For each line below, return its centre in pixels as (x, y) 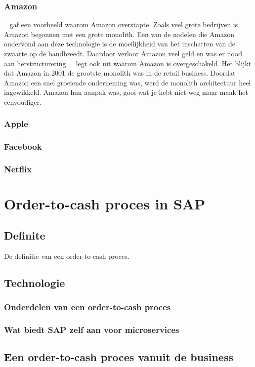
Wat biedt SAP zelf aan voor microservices (92, 329)
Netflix (18, 169)
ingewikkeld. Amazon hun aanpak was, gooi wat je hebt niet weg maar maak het (126, 92)
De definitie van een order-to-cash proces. (67, 256)
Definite (25, 235)
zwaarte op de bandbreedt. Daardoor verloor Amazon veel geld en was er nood (123, 53)
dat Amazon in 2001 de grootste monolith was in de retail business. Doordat (120, 73)
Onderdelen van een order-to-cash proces (87, 306)
